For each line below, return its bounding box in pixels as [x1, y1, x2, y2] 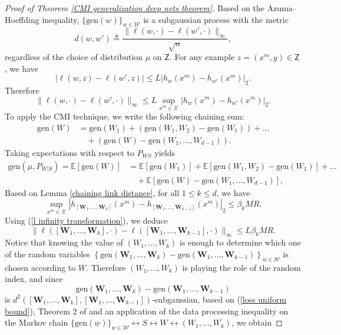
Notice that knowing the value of [5, 236, 124, 248]
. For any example [169, 50, 235, 62]
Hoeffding [5, 13, 39, 25]
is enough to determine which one [180, 236, 301, 248]
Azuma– [267, 2, 297, 14]
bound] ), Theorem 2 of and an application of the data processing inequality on [5, 304, 289, 317]
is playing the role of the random [182, 261, 301, 273]
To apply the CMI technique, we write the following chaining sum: [5, 110, 244, 122]
